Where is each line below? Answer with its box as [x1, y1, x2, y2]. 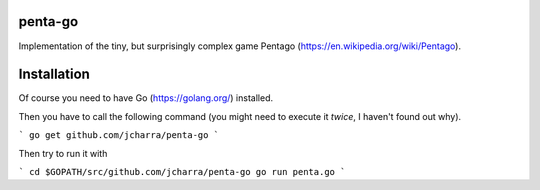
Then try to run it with [18, 147, 108, 159]
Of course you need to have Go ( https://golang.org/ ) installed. [18, 92, 274, 104]
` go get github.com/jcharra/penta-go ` [18, 130, 220, 141]
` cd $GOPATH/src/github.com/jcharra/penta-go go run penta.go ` [18, 166, 346, 177]
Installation [18, 66, 90, 83]
